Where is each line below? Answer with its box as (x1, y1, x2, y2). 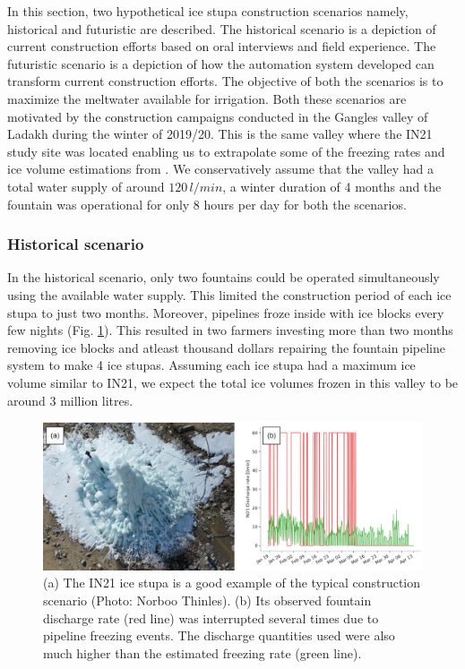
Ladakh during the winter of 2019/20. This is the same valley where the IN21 (7, 124, 433, 143)
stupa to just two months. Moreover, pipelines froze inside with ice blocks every (7, 303, 444, 322)
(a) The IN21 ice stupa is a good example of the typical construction (43, 573, 421, 592)
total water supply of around (7, 176, 165, 195)
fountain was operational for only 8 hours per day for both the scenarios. (7, 194, 407, 213)
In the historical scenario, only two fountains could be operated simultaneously (7, 268, 440, 287)
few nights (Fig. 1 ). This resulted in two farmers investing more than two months (7, 321, 453, 339)
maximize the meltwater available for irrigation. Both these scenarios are (7, 89, 407, 107)
